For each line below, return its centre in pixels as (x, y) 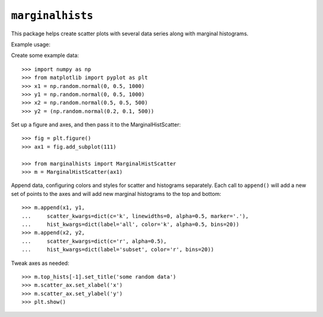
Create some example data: (45, 55)
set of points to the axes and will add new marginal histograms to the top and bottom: (116, 194)
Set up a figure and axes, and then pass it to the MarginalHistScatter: (96, 125)
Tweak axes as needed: (40, 263)
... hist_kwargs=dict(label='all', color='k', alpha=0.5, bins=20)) (130, 224)
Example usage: (31, 44)
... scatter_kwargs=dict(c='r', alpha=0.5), (94, 241)
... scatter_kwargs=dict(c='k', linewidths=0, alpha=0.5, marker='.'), (135, 216)
